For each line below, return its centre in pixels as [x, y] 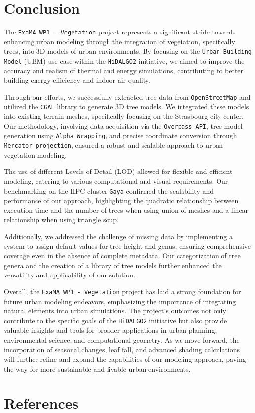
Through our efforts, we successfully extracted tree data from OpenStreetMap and [127, 96]
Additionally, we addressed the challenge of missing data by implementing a [118, 236]
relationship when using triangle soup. [61, 220]
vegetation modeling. [36, 155]
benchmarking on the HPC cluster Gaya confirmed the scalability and [109, 190]
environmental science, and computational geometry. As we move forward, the [122, 340]
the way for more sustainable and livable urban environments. [97, 368]
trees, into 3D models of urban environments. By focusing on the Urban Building [128, 51]
